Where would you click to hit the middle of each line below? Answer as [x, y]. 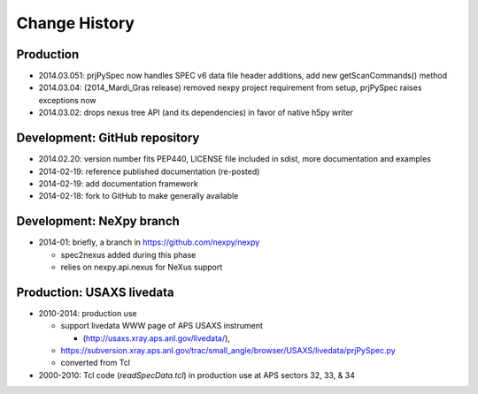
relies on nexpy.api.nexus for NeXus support [142, 267]
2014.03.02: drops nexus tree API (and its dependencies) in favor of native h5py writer [196, 113]
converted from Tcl [95, 363]
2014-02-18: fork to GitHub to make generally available [139, 196]
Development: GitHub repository [108, 138]
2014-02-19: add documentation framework [118, 183]
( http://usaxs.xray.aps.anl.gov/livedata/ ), [156, 338]
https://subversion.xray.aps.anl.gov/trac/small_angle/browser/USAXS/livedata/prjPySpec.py [228, 351]
